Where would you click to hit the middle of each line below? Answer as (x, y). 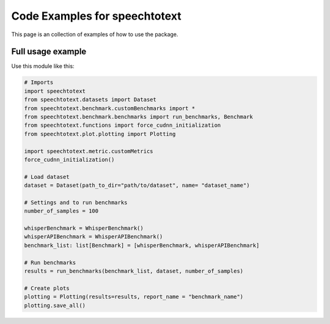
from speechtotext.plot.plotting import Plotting (100, 134)
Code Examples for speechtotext (96, 16)
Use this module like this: (43, 66)
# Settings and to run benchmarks (76, 202)
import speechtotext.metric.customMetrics (89, 151)
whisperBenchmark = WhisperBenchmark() (84, 228)
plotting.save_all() (55, 305)
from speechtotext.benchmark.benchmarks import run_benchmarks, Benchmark (139, 117)
